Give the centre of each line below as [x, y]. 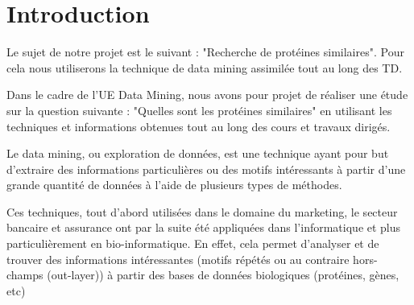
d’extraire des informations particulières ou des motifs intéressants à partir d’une [206, 169]
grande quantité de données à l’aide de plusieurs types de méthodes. [174, 185]
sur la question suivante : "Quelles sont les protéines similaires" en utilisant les [199, 110]
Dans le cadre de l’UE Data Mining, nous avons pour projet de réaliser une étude [207, 95]
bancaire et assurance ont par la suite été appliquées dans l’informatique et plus [204, 227]
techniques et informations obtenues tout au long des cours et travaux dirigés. [199, 126]
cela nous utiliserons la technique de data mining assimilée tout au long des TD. [205, 67]
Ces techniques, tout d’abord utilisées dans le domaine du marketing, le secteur [202, 211]
